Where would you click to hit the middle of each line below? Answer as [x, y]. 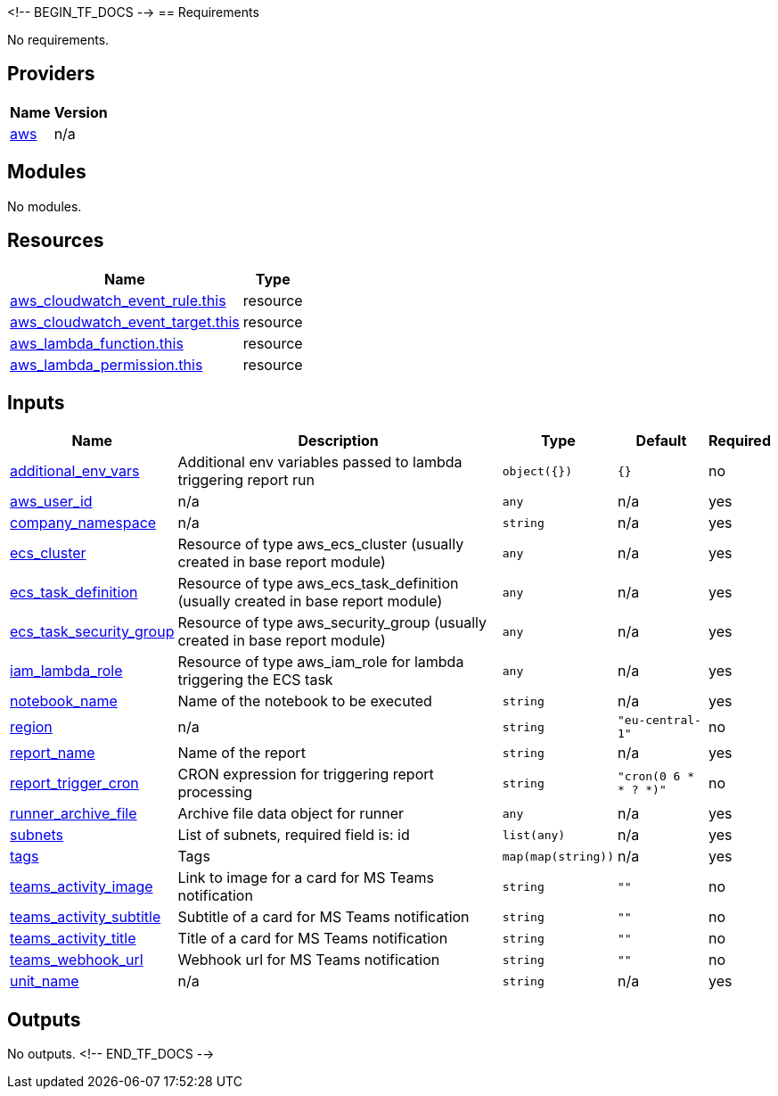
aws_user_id [51, 502]
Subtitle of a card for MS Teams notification [323, 917]
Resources [56, 241]
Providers [51, 74]
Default [661, 441]
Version [81, 112]
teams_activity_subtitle [86, 917]
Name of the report [242, 753]
